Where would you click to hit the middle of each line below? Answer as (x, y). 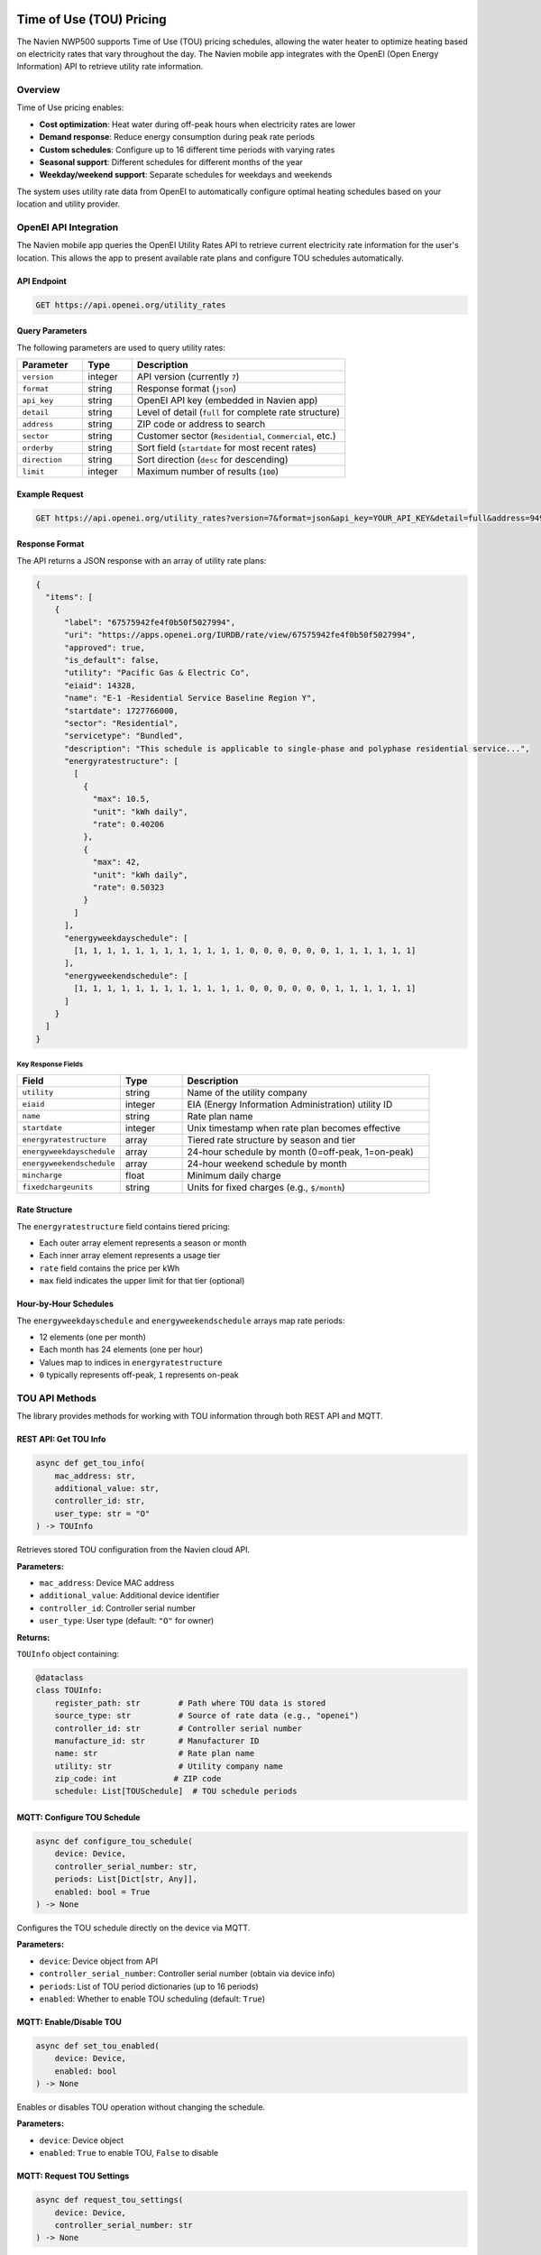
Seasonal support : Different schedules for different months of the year (171, 162)
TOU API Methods (56, 1398)
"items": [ (69, 597)
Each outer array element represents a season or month (143, 1243)
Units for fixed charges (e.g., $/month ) (266, 1187)
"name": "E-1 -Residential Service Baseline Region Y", (190, 698)
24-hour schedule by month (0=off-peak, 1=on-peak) (300, 1152)
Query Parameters (52, 331)
